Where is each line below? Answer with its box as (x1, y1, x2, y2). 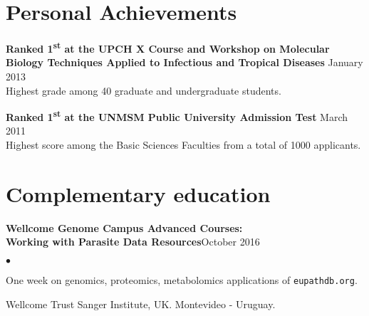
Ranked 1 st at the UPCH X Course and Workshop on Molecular (6, 39, 330, 56)
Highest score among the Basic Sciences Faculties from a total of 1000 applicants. (6, 137, 361, 152)
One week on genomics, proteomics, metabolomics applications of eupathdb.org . (6, 272, 358, 287)
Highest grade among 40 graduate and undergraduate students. (6, 83, 281, 98)
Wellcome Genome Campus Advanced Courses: (6, 220, 243, 235)
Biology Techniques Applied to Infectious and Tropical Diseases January (6, 55, 363, 70)
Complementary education (6, 179, 271, 208)
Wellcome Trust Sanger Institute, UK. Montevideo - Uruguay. (6, 296, 276, 311)
